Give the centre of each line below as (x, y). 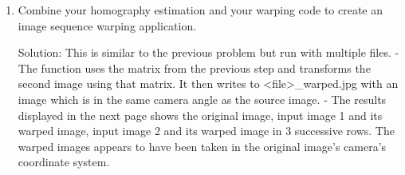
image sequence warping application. (107, 25)
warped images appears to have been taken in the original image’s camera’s (202, 146)
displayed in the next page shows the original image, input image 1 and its (200, 115)
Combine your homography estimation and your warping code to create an (201, 10)
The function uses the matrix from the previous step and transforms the (194, 68)
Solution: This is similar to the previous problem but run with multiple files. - (208, 52)
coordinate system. (64, 162)
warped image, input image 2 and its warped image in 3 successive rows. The (206, 131)
